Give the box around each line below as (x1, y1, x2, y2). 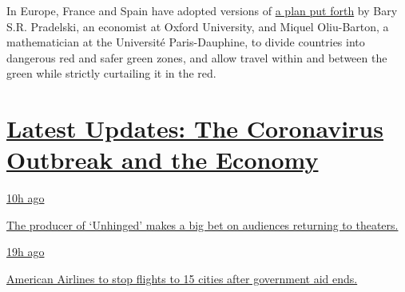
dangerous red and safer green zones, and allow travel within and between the (6, 49, 387, 66)
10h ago (6, 190, 45, 206)
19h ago (6, 243, 45, 260)
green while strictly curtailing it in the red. (6, 65, 216, 82)
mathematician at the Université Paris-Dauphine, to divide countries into (6, 34, 365, 50)
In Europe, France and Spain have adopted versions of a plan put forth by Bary (6, 2, 398, 18)
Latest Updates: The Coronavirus (6, 112, 383, 145)
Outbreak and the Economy (6, 143, 319, 176)
